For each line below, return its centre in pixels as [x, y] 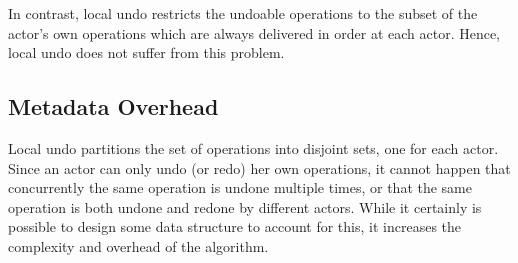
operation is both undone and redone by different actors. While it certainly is [245, 206]
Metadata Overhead [113, 106]
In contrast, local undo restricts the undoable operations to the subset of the [243, 13]
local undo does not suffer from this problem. [146, 52]
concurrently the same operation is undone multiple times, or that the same [240, 187]
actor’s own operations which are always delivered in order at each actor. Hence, [254, 32]
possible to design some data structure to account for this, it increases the [235, 226]
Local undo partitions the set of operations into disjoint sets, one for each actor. [253, 147]
